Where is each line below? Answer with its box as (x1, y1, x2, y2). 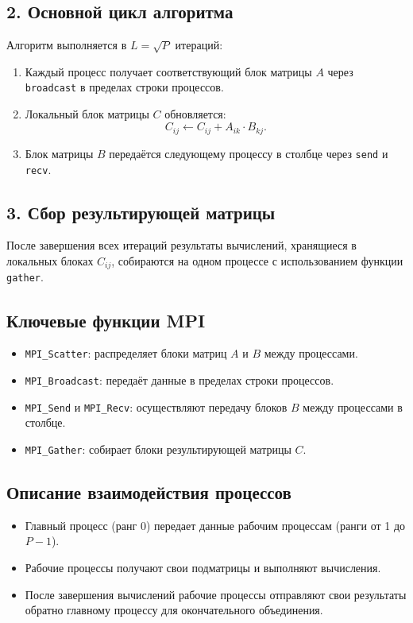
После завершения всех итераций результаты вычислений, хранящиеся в (6, 237, 357, 253)
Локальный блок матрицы (25, 106, 149, 122)
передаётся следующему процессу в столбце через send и (109, 145, 388, 161)
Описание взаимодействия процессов (6, 479, 291, 504)
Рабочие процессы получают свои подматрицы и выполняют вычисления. (25, 559, 381, 575)
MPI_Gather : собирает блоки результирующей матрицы (25, 440, 291, 457)
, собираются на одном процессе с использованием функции (111, 253, 403, 269)
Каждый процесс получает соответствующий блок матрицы (25, 63, 312, 79)
